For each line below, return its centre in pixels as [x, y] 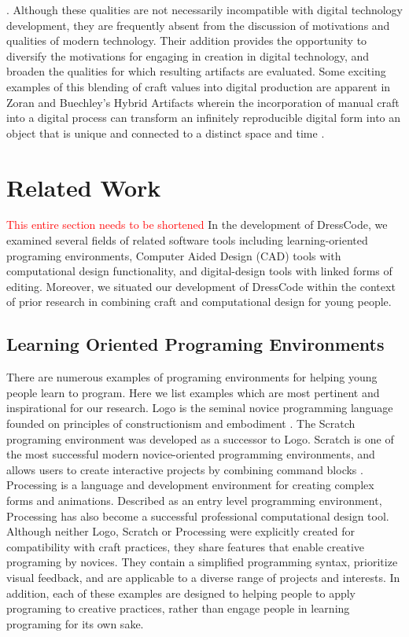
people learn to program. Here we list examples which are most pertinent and [193, 392]
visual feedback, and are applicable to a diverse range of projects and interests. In [203, 577]
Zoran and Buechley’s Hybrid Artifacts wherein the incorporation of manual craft [203, 102]
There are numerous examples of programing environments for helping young [192, 377]
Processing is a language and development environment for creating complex [190, 485]
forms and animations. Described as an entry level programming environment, [194, 500]
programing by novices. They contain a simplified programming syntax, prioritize [202, 562]
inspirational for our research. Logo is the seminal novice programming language [200, 408]
